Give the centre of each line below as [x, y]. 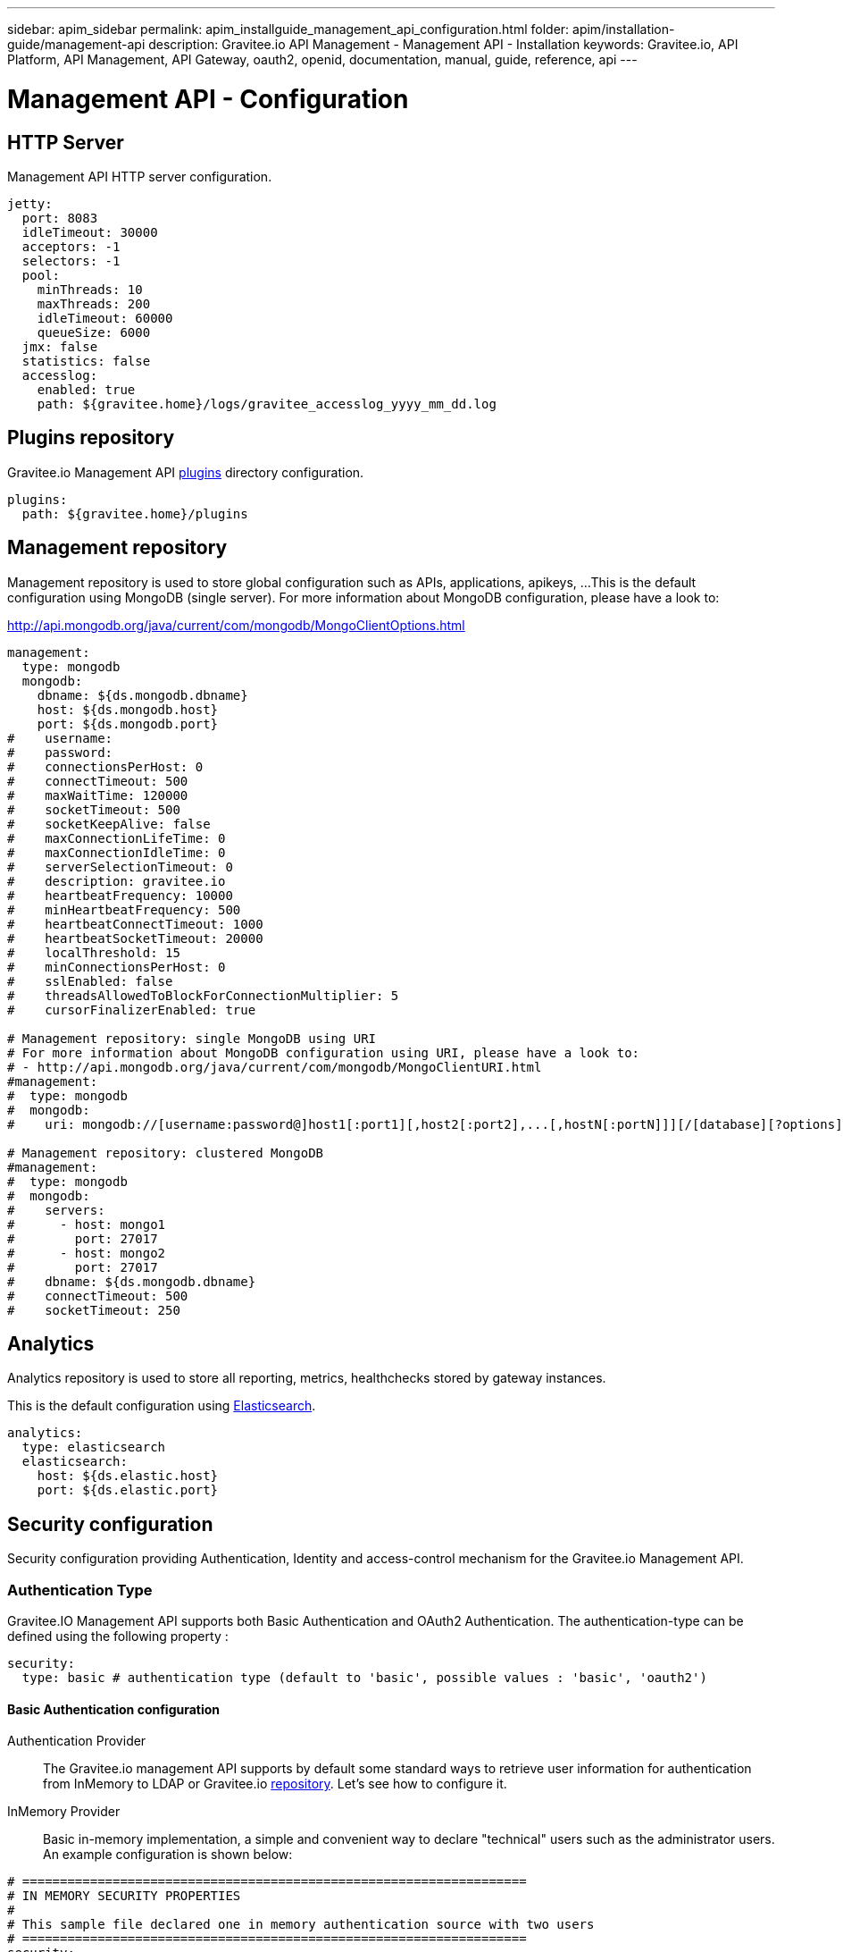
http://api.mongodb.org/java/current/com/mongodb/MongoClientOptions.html [236, 625]
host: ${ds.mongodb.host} [128, 709]
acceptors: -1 [71, 246]
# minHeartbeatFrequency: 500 [124, 909]
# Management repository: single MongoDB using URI [192, 1038]
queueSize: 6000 [94, 332]
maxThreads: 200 [94, 303]
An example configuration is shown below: [168, 1855]
